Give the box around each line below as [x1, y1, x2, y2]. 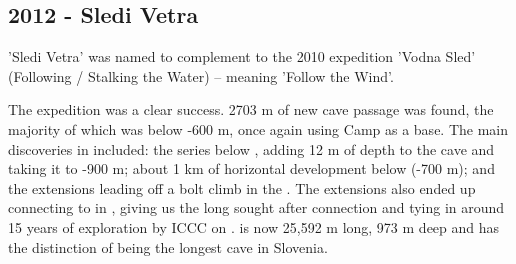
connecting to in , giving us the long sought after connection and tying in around [8, 197, 505, 218]
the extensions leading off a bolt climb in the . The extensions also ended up [8, 177, 476, 198]
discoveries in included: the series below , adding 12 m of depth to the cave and [8, 138, 495, 159]
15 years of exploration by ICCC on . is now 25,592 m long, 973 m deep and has [8, 216, 500, 237]
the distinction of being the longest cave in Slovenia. [8, 236, 328, 257]
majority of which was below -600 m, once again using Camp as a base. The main [8, 118, 509, 139]
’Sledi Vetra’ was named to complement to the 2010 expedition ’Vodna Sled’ [8, 46, 476, 67]
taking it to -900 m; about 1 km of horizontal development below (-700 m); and [8, 158, 495, 179]
